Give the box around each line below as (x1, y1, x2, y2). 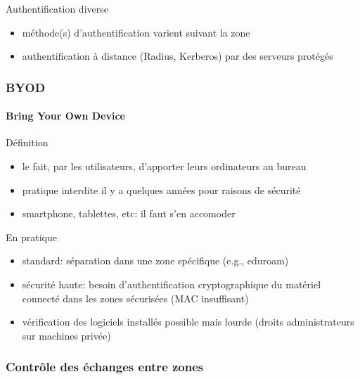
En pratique (6, 229, 57, 244)
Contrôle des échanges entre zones (6, 358, 204, 375)
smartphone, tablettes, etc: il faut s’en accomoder (22, 206, 236, 221)
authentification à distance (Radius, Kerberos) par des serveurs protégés (22, 49, 333, 63)
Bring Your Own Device (6, 108, 125, 123)
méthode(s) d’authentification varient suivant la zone (22, 25, 250, 39)
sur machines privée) (22, 328, 111, 342)
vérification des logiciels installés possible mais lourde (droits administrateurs (22, 314, 354, 329)
